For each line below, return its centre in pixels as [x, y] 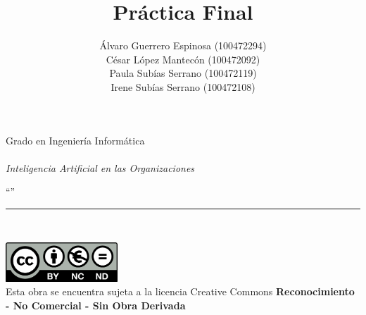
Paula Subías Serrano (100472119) [183, 73]
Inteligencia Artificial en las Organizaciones [100, 167]
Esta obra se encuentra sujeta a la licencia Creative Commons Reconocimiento [180, 291]
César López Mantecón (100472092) [183, 59]
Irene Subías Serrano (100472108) [183, 86]
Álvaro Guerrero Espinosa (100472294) [183, 45]
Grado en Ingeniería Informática [75, 140]
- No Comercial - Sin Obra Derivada [96, 305]
